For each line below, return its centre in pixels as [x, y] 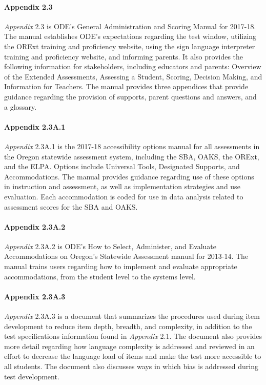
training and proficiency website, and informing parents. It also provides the [124, 56]
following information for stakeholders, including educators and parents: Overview [133, 66]
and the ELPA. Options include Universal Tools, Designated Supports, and [122, 166]
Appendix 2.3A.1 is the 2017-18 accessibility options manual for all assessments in [132, 146]
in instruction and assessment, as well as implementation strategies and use [122, 186]
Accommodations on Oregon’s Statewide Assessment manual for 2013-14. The [126, 256]
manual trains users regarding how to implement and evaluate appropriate [121, 266]
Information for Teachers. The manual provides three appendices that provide [126, 86]
